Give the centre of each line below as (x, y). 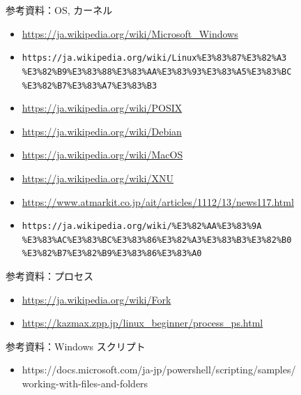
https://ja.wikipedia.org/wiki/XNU (98, 178)
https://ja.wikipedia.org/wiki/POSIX (102, 108)
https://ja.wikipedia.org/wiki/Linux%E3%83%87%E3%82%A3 (154, 58)
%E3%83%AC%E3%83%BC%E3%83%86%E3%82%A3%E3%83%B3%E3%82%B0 (157, 240)
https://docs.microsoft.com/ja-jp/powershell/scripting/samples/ (159, 370)
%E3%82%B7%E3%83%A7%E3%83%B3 (90, 85)
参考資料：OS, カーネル (59, 10)
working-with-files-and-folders (85, 383)
